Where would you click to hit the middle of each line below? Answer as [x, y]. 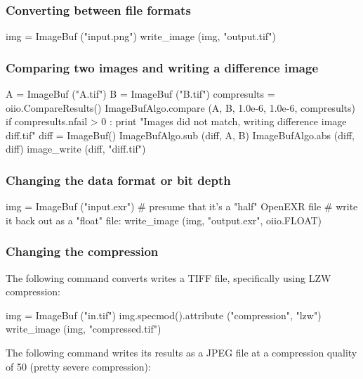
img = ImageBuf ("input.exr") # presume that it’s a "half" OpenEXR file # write [182, 206]
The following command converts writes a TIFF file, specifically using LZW [169, 277]
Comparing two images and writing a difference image [162, 67]
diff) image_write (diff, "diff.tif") [76, 149]
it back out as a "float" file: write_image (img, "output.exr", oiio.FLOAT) [164, 220]
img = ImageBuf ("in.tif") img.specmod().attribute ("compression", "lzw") [164, 315]
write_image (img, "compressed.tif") [84, 329]
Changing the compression [82, 251]
